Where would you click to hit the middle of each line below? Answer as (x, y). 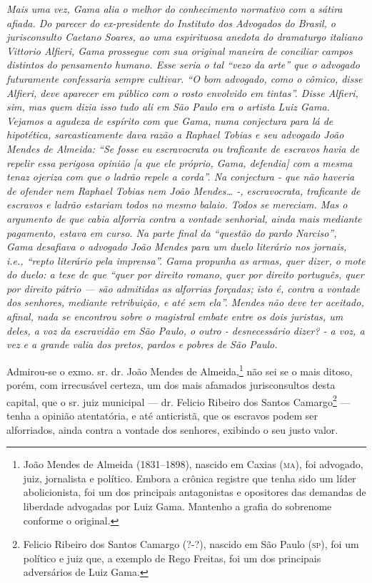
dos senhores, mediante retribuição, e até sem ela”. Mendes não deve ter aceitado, (185, 302)
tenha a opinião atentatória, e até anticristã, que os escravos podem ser (162, 415)
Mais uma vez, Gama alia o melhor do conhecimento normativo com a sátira (175, 9)
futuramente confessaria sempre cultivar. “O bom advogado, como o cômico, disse (185, 78)
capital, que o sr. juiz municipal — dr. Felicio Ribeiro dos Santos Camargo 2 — (179, 400)
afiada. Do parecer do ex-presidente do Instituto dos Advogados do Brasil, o (171, 22)
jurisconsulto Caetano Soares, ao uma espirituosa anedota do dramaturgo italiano (185, 37)
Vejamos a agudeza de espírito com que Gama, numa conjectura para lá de (170, 120)
